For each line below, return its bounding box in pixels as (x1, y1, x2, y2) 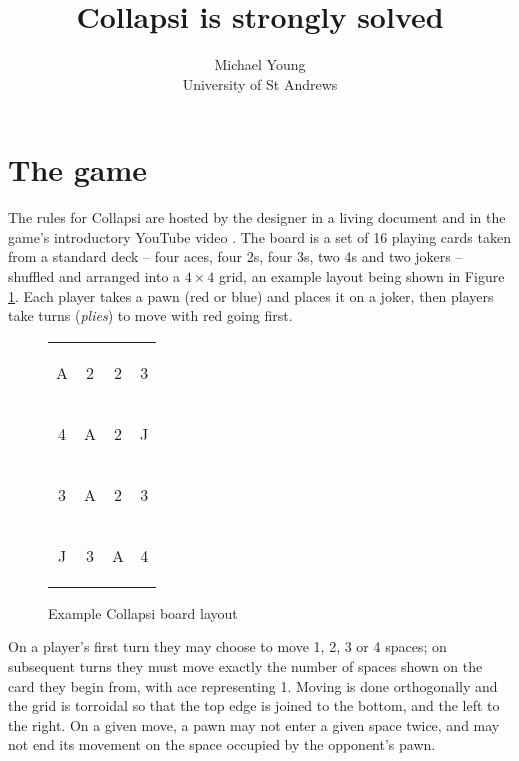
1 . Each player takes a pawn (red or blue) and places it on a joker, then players (8, 285, 494, 306)
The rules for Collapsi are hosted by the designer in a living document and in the (8, 207, 506, 228)
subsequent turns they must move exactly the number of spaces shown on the (8, 656, 483, 676)
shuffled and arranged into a (8, 266, 181, 287)
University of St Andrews (182, 73, 338, 94)
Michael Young (214, 54, 306, 75)
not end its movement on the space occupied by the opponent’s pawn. (8, 734, 436, 755)
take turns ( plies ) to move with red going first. (8, 305, 293, 326)
